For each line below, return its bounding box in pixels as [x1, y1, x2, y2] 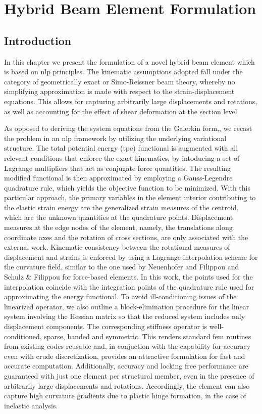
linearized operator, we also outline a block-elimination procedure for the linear [4, 301, 249, 311]
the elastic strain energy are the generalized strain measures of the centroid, [4, 202, 239, 212]
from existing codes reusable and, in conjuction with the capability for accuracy [4, 341, 251, 351]
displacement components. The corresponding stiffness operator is [4, 321, 207, 332]
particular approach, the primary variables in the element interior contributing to [4, 192, 256, 203]
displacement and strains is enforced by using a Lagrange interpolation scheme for [4, 251, 258, 262]
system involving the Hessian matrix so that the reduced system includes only [4, 311, 245, 321]
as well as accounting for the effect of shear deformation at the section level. [4, 106, 239, 116]
